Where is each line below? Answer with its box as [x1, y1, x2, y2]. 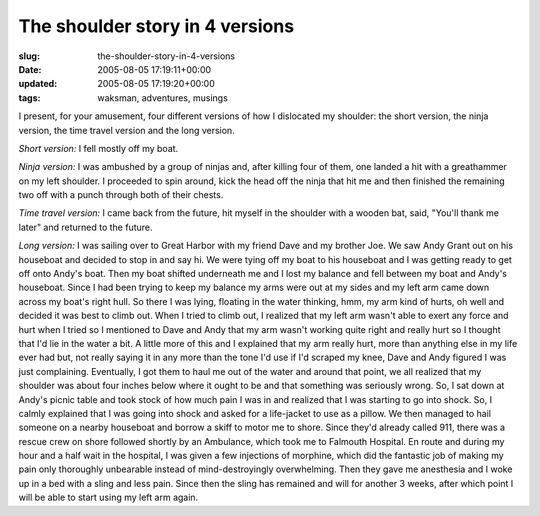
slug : [18, 50, 40, 62]
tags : [18, 91, 41, 104]
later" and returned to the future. [18, 221, 154, 233]
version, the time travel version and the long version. [18, 124, 235, 136]
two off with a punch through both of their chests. [18, 189, 224, 201]
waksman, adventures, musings [97, 91, 229, 104]
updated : [18, 78, 58, 90]
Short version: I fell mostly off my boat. [18, 142, 179, 154]
